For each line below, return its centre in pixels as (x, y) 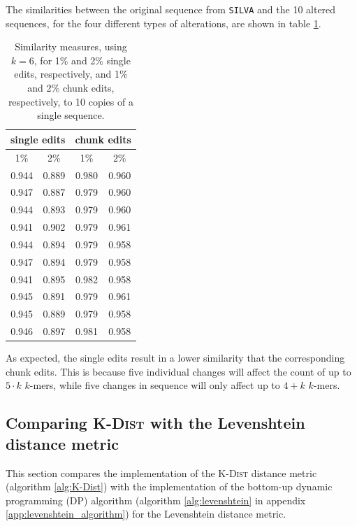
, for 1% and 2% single (82, 60)
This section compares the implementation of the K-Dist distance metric (161, 472)
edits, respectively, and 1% (71, 74)
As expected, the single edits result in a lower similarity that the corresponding (175, 358)
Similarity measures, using (71, 47)
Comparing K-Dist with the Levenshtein (155, 423)
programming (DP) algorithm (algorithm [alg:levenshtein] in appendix (156, 500)
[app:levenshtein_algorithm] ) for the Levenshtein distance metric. (146, 514)
